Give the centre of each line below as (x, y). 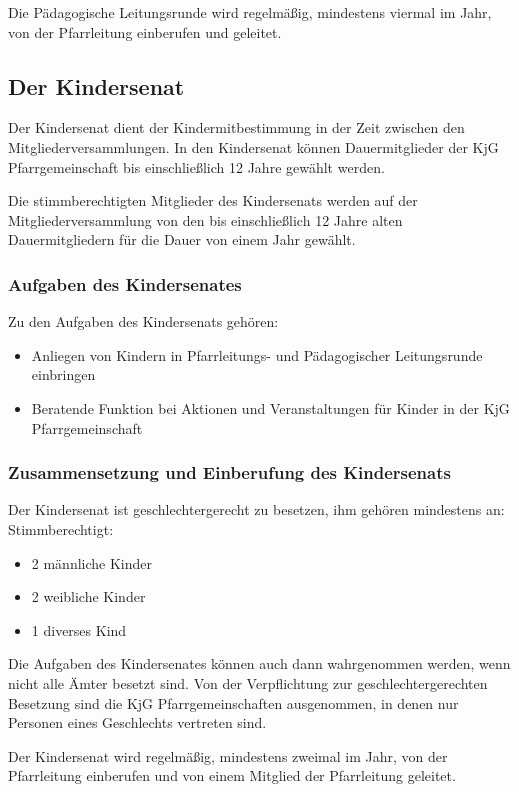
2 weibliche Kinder (88, 596)
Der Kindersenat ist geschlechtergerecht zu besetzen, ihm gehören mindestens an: (256, 509)
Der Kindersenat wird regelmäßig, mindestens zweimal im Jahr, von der (228, 755)
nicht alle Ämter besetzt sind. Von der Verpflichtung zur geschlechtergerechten (248, 682)
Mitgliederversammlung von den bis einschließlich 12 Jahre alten (205, 219)
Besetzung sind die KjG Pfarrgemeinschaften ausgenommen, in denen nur (233, 702)
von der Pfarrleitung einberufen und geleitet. (145, 31)
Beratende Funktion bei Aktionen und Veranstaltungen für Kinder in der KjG (270, 407)
